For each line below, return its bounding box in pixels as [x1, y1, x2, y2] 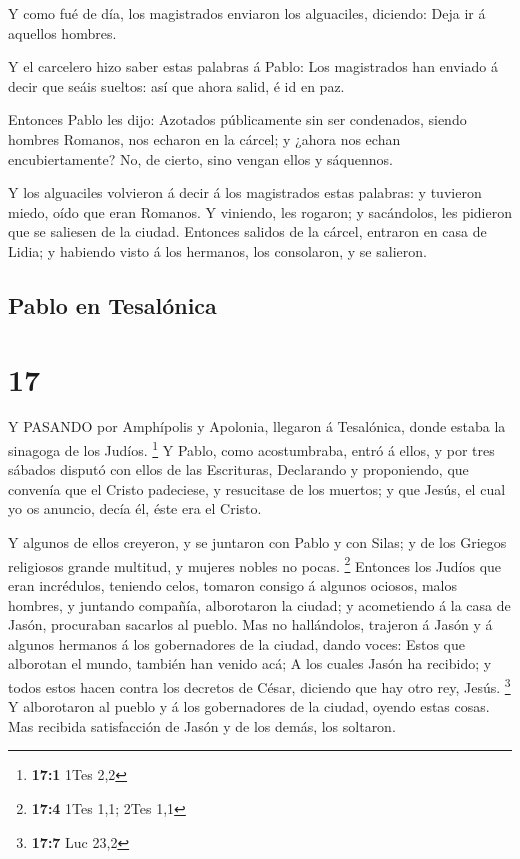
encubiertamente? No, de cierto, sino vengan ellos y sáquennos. [8, 148, 393, 169]
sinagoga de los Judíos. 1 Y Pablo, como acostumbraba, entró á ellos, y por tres [8, 437, 495, 460]
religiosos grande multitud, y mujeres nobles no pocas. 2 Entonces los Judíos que [8, 552, 502, 576]
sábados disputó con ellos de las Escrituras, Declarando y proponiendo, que [8, 459, 469, 480]
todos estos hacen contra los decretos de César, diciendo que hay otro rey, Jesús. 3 [8, 673, 511, 697]
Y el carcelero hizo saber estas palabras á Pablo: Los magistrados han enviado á [8, 56, 498, 77]
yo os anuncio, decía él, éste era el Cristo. [8, 498, 262, 519]
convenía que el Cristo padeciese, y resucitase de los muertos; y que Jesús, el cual [8, 478, 506, 499]
